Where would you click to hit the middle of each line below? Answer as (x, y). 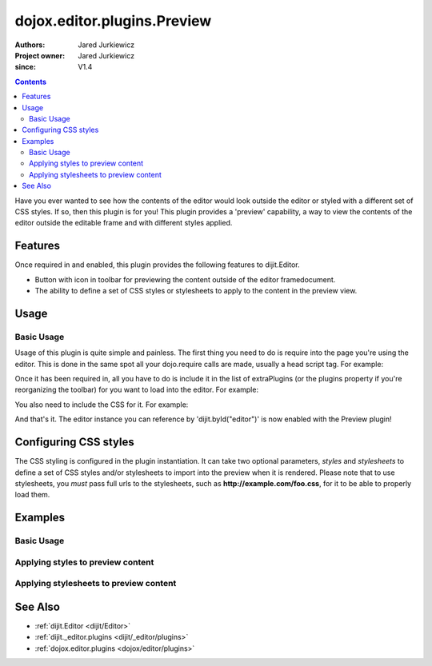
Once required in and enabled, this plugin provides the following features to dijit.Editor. (157, 265)
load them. (32, 495)
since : (25, 67)
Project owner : (40, 55)
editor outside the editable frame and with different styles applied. (124, 223)
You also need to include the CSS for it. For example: (102, 405)
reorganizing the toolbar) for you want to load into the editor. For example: (137, 390)
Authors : (30, 45)
